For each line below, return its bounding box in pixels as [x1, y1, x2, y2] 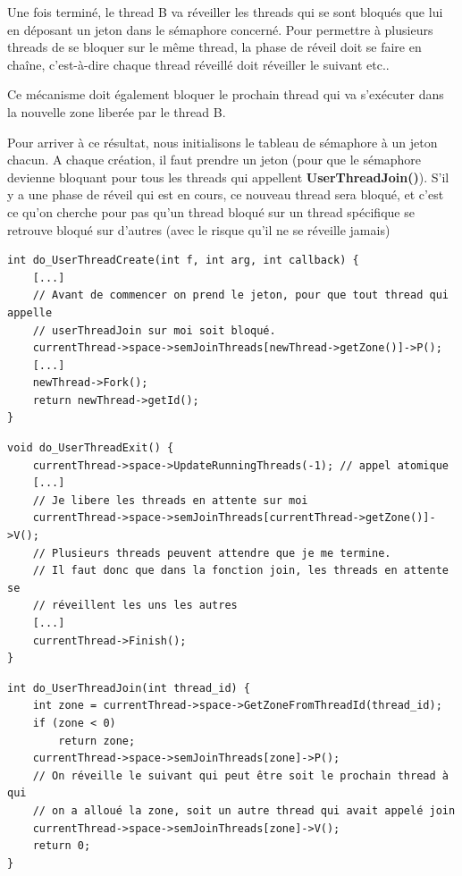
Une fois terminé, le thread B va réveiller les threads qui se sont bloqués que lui [7, 3, 443, 21]
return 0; [32, 839, 91, 853]
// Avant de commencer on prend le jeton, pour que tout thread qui [32, 289, 449, 302]
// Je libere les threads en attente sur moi [32, 493, 308, 507]
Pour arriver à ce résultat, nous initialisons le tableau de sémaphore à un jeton [7, 132, 438, 151]
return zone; [58, 734, 136, 747]
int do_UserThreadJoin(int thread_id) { [7, 681, 251, 695]
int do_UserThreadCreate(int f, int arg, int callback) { [7, 254, 359, 267]
